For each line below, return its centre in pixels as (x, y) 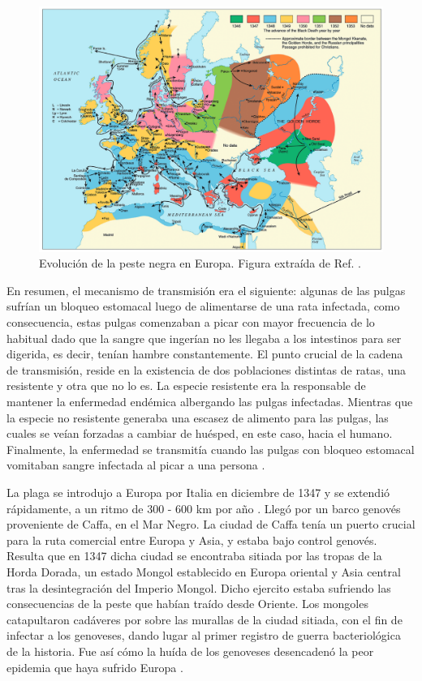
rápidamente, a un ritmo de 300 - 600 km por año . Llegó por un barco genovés (204, 508)
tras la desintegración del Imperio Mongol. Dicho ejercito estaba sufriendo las (199, 587)
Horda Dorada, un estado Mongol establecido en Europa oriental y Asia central (204, 571)
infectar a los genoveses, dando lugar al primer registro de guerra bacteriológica (204, 635)
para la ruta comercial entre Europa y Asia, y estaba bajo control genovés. (192, 540)
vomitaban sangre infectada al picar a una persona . (136, 465)
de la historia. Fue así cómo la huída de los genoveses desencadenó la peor (190, 651)
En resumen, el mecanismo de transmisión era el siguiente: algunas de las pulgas (206, 290)
